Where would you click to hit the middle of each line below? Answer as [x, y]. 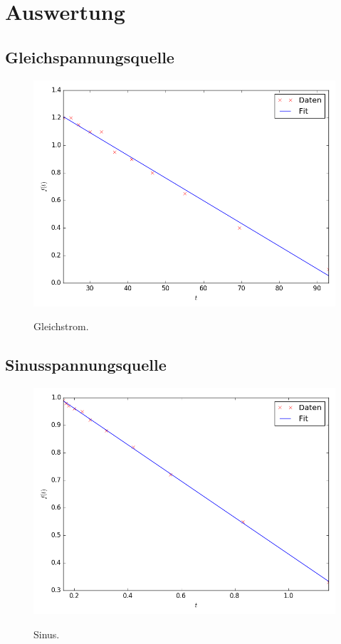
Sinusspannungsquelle [86, 365]
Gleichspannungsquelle [90, 57]
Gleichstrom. [61, 326]
